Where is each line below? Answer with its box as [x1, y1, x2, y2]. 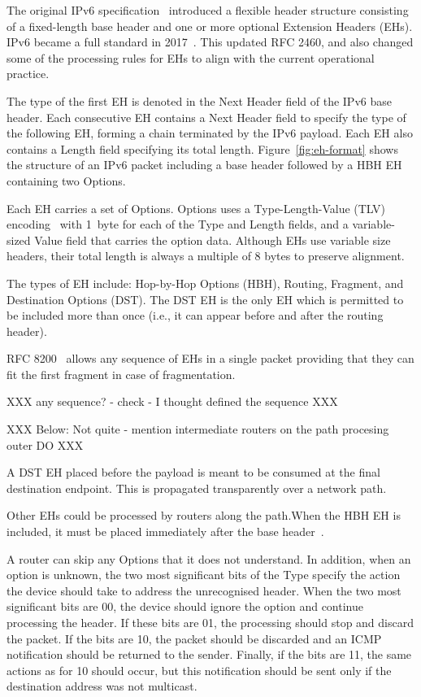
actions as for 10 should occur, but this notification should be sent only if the [7, 661, 392, 678]
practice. [7, 65, 50, 82]
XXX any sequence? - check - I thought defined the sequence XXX [7, 393, 338, 410]
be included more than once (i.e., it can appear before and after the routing [7, 307, 384, 324]
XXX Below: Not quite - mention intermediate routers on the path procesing [7, 420, 389, 438]
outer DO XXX [7, 436, 84, 453]
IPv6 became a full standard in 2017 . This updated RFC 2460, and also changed [7, 33, 414, 50]
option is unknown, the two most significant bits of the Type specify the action [7, 566, 401, 583]
